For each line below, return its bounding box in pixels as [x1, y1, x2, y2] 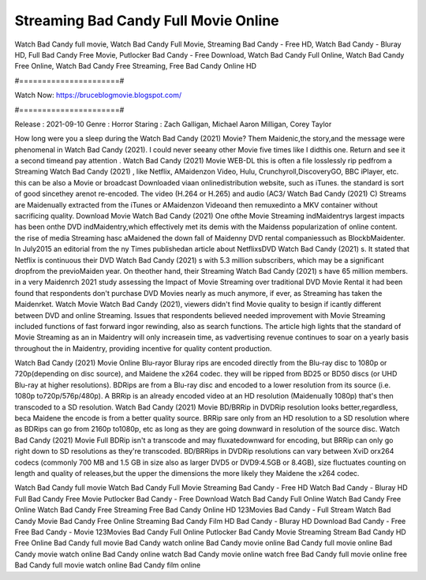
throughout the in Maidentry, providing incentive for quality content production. [14, 343, 272, 353]
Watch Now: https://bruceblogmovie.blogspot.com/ [14, 91, 181, 100]
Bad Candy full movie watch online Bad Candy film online [14, 560, 201, 570]
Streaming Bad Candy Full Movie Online [14, 12, 279, 29]
